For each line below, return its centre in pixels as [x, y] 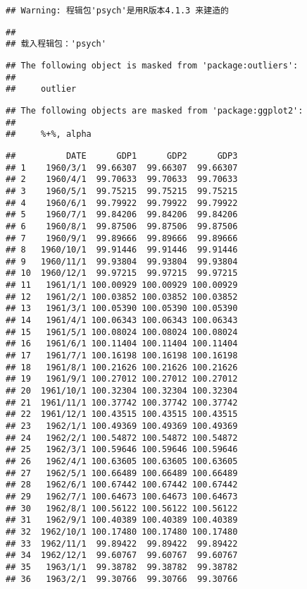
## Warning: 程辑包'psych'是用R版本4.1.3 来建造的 [117, 11]
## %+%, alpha [49, 134]
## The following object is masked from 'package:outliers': [152, 65]
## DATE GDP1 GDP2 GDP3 [122, 156]
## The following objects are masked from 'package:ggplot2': [155, 110]
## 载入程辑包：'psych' [56, 44]
